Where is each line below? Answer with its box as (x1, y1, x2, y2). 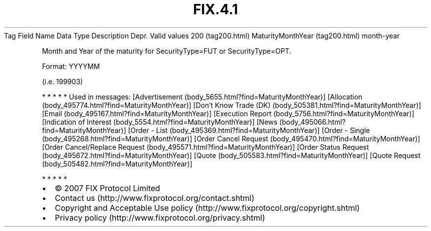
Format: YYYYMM (42, 62, 100, 70)
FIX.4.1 (193, 1, 238, 18)
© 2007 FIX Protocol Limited (55, 183, 160, 193)
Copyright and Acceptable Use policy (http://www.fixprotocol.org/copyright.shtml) (55, 202, 360, 213)
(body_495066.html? (279, 117, 346, 126)
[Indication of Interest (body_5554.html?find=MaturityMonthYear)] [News (42, 117, 277, 126)
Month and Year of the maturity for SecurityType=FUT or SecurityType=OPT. (42, 46, 291, 55)
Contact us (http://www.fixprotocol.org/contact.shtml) (55, 193, 255, 203)
